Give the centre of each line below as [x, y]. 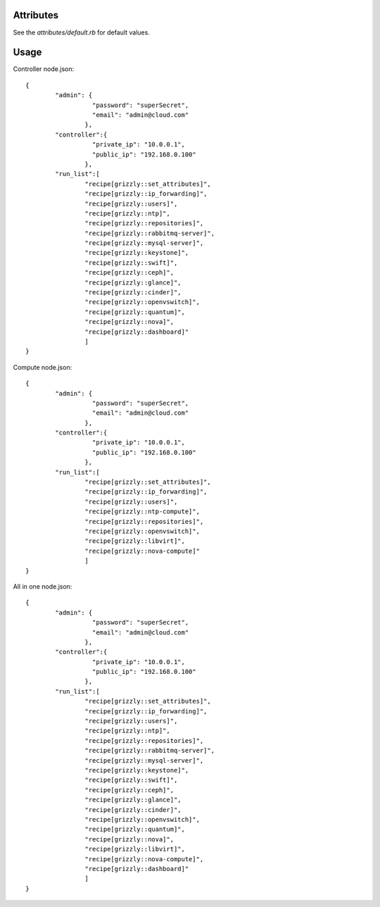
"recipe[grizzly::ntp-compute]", [142, 512]
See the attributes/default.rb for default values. [82, 32]
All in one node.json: [43, 586]
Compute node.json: [43, 367]
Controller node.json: [43, 69]
